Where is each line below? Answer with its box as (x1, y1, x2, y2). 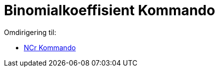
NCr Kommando (24, 43, 76, 52)
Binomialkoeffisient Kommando (4, 2, 216, 19)
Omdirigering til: (4, 28, 56, 36)
